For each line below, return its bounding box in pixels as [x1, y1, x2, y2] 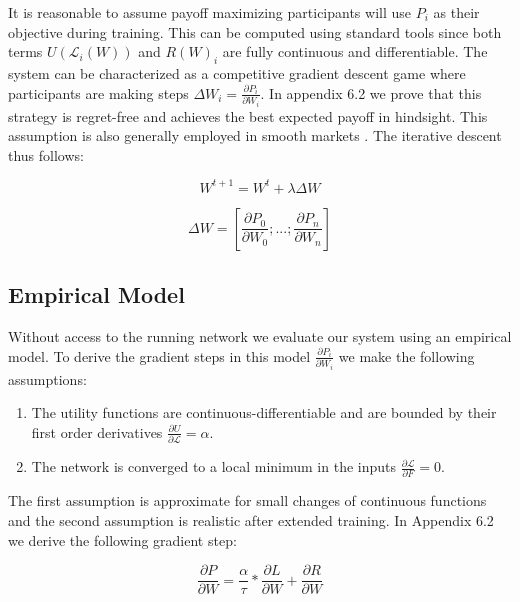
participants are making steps [8, 82, 189, 103]
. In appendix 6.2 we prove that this [260, 82, 482, 103]
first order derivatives [31, 421, 163, 442]
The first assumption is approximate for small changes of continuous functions [8, 490, 487, 511]
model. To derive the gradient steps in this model [8, 345, 311, 366]
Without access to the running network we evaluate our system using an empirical [8, 326, 512, 347]
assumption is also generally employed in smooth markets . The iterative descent [8, 125, 502, 146]
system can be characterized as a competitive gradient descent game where [8, 62, 466, 83]
